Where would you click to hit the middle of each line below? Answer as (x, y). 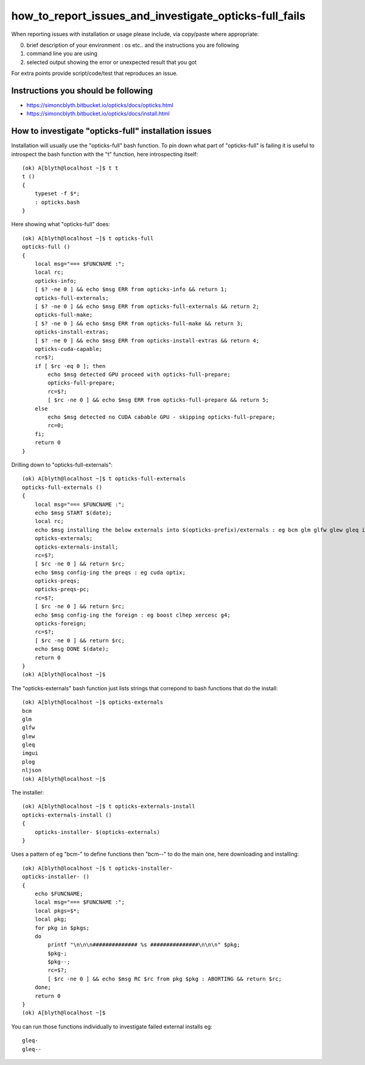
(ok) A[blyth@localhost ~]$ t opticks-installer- (98, 868)
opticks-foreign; (60, 624)
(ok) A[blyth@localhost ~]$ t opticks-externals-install (109, 807)
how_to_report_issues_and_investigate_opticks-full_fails (158, 16)
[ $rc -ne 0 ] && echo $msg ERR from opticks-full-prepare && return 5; (158, 400)
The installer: (28, 793)
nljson (32, 770)
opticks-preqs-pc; (62, 589)
